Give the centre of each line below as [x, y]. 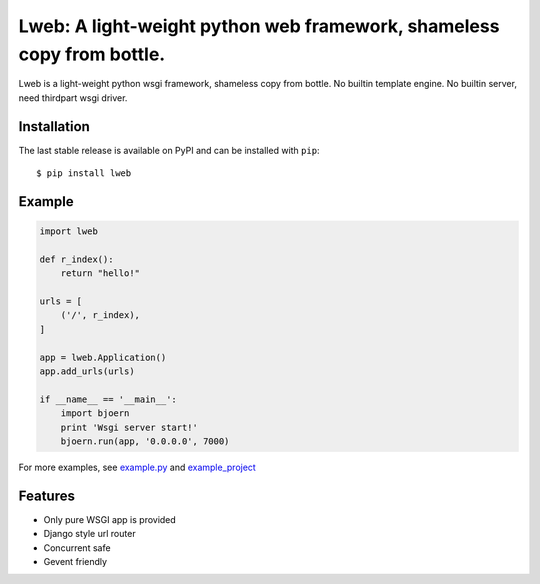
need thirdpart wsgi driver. [73, 97]
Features [46, 495]
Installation [54, 126]
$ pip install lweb [84, 173]
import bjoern [95, 413]
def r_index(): [76, 259]
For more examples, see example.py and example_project [137, 467]
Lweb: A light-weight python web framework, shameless [259, 26]
